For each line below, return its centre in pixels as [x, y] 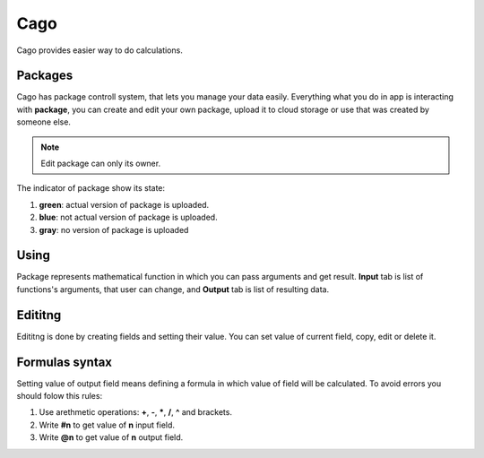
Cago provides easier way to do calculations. [99, 50]
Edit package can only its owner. [101, 164]
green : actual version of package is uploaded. [124, 204]
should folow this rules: [60, 396]
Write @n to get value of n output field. [111, 437]
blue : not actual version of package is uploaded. [129, 217]
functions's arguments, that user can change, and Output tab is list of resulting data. [173, 289]
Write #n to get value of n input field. [107, 425]
